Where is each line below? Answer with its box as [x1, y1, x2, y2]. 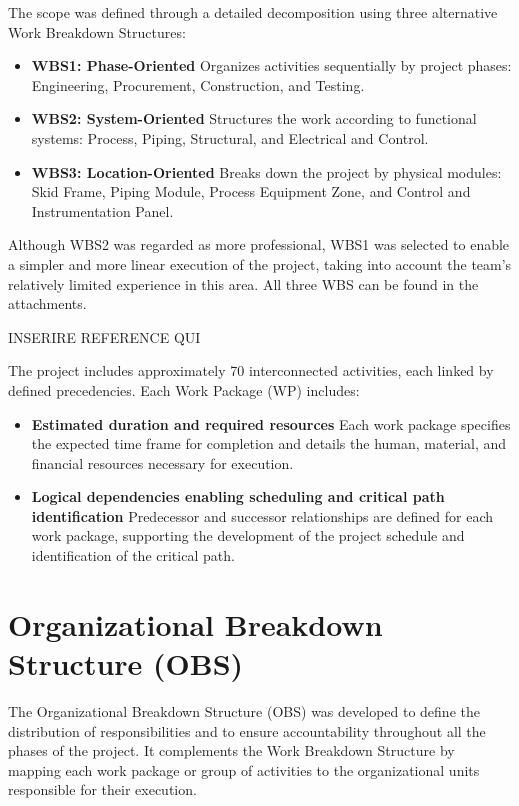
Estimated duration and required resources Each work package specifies [31, 413, 511, 434]
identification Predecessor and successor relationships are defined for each [31, 505, 494, 526]
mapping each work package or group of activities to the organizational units [8, 759, 480, 780]
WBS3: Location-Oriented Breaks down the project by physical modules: [31, 161, 502, 182]
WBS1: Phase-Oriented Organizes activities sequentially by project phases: [31, 55, 512, 76]
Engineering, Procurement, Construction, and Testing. [31, 74, 365, 95]
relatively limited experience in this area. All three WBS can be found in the [8, 273, 479, 294]
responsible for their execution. [8, 779, 197, 800]
